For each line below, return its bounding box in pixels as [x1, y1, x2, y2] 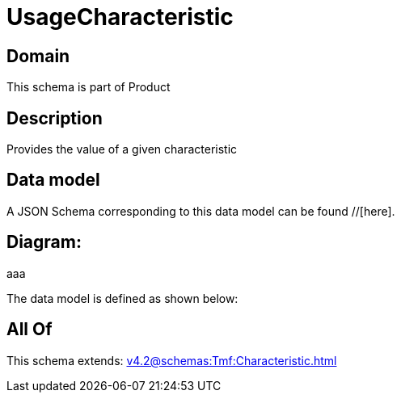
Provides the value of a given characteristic [6, 142, 238, 157]
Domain [6, 45, 70, 66]
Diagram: [6, 232, 82, 253]
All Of [6, 319, 53, 340]
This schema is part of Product [6, 80, 171, 94]
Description [6, 107, 103, 128]
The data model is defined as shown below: [6, 291, 238, 305]
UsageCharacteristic [6, 3, 234, 31]
